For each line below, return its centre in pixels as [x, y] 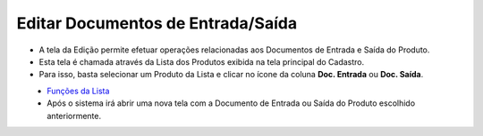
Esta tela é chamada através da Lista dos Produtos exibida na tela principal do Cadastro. [202, 61]
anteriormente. [74, 116]
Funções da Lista [78, 91]
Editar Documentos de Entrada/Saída [157, 23]
